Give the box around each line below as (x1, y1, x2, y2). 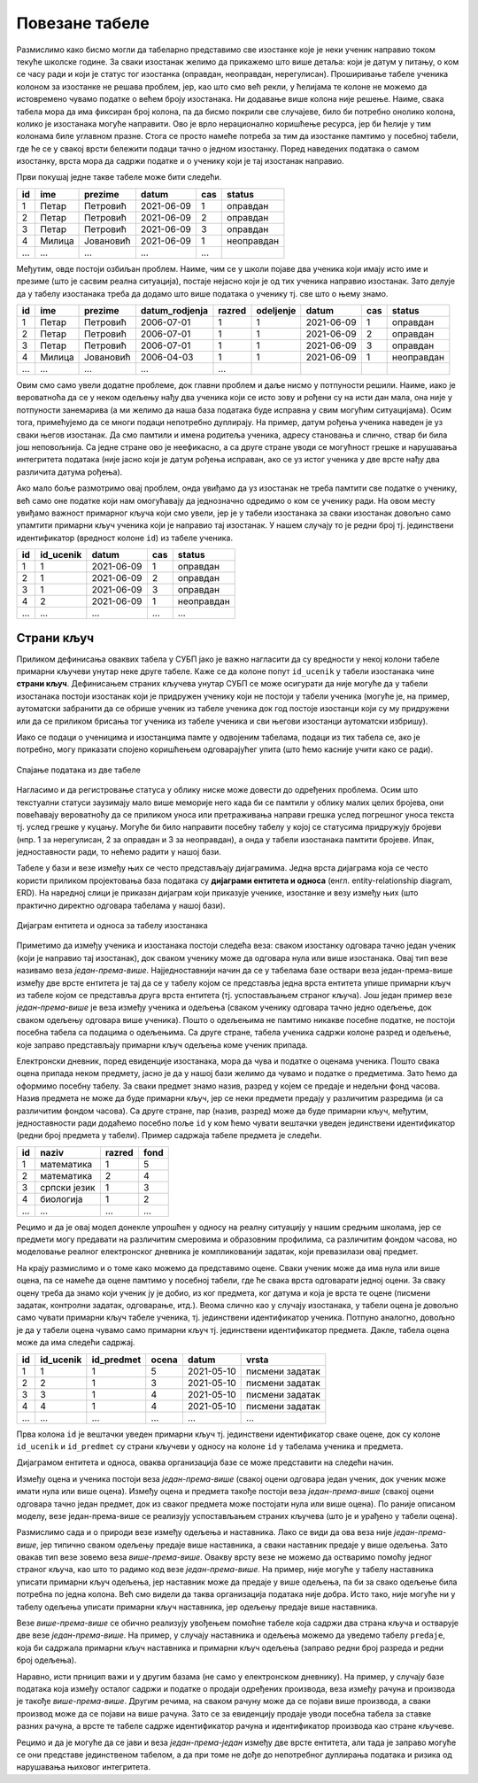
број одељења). (16, 1655, 77, 1665)
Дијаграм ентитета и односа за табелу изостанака (16, 920, 208, 931)
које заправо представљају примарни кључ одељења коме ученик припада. (16, 1039, 309, 1050)
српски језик (40, 1181, 96, 1193)
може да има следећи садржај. (16, 1337, 135, 1348)
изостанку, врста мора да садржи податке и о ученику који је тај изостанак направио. (16, 156, 344, 167)
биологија (40, 1192, 83, 1205)
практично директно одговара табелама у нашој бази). (16, 900, 226, 911)
